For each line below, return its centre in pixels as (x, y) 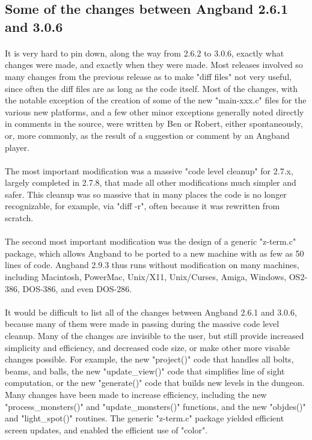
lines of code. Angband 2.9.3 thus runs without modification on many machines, (152, 265)
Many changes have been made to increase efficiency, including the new (136, 394)
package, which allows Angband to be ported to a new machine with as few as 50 (154, 253)
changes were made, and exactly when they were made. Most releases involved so (154, 65)
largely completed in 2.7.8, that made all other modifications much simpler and (151, 182)
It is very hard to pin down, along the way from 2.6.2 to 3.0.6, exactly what (145, 53)
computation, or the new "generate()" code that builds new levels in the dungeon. (155, 383)
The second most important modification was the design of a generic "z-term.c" (151, 241)
